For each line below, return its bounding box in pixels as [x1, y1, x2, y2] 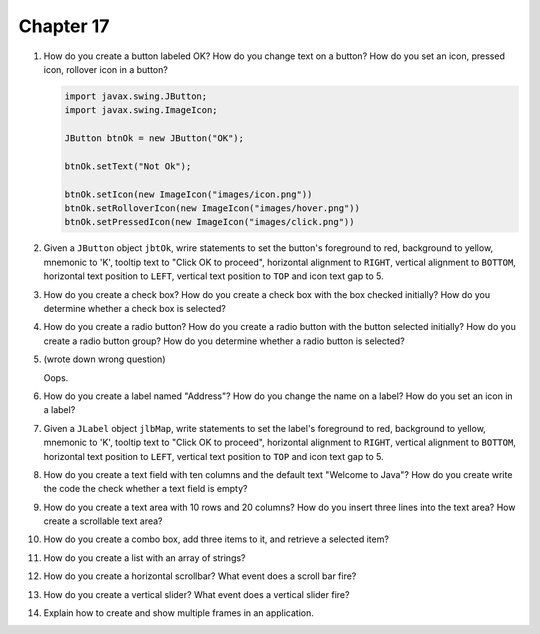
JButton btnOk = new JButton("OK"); [64, 133, 245, 144]
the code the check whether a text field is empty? [43, 483, 248, 495]
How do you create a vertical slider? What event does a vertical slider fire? [43, 588, 350, 600]
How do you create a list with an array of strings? [43, 551, 246, 564]
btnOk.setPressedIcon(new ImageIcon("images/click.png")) [64, 216, 355, 228]
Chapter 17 [18, 15, 110, 37]
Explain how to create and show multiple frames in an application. [43, 607, 315, 619]
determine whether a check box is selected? [43, 302, 227, 314]
